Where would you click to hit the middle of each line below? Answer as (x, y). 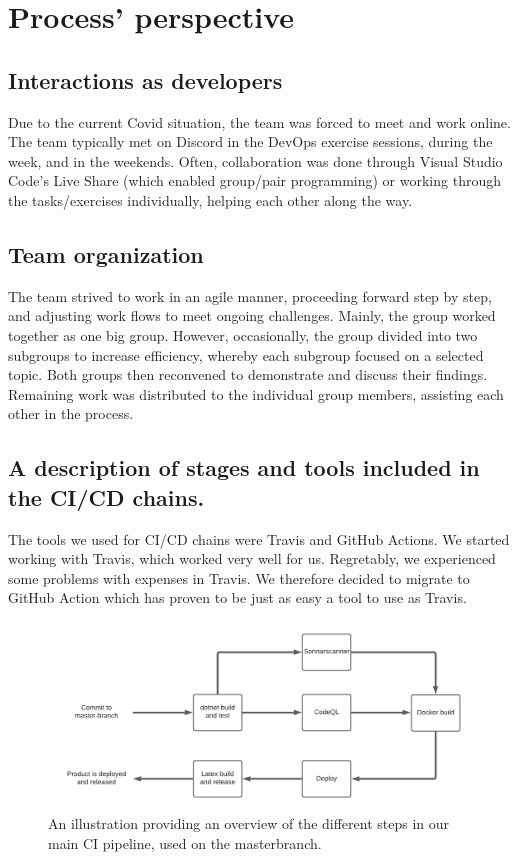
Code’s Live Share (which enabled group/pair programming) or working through (254, 180)
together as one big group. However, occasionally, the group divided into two (243, 334)
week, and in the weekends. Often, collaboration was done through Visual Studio (255, 160)
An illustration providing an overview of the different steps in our (249, 823)
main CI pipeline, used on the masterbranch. (185, 842)
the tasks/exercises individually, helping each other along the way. (210, 199)
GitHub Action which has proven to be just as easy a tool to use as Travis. (237, 597)
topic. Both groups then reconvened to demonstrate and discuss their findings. (248, 374)
